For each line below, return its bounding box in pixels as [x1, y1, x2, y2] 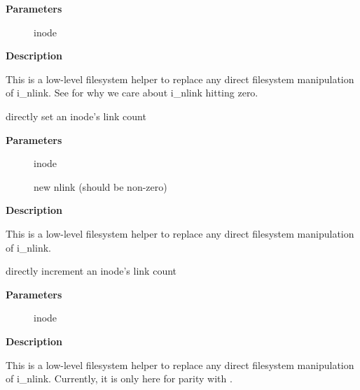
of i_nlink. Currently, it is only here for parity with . [6, 371, 233, 386]
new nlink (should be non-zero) [34, 179, 167, 194]
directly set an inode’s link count [6, 108, 146, 123]
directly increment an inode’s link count [6, 263, 177, 278]
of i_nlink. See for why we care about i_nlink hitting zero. [6, 85, 258, 100]
